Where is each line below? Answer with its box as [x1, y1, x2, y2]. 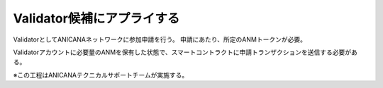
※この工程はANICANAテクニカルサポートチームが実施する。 [13, 70, 189, 79]
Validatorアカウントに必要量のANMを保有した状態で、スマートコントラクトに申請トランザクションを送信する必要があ [13, 48, 358, 56]
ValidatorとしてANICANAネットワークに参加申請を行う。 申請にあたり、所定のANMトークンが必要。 [13, 35, 306, 44]
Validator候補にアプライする [13, 11, 180, 26]
